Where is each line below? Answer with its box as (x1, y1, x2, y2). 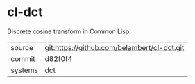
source (10, 42, 33, 52)
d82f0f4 (44, 53, 73, 63)
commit (10, 53, 35, 63)
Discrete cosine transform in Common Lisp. (7, 27, 132, 35)
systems (10, 65, 38, 75)
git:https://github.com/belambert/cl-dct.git (44, 42, 185, 52)
